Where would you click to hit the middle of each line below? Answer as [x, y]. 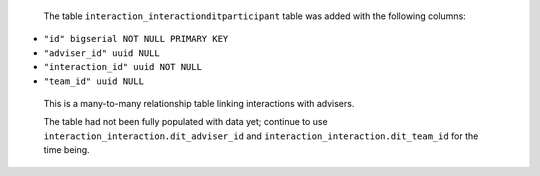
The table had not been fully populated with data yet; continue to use [186, 122]
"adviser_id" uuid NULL [101, 53]
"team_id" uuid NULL [94, 81]
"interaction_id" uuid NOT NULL [122, 67]
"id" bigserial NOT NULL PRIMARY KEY [136, 39]
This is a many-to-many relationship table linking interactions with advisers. [199, 103]
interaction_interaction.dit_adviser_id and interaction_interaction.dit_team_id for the [261, 136]
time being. [66, 150]
